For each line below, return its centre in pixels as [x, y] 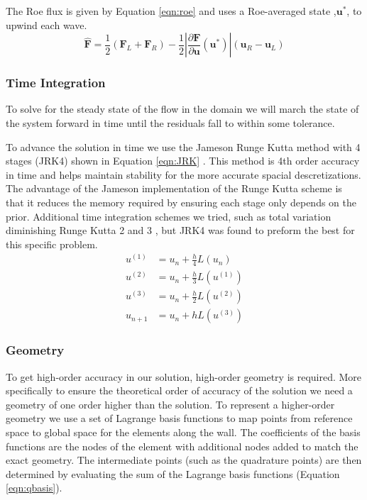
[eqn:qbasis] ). [34, 488]
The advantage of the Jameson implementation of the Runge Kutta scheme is [174, 188]
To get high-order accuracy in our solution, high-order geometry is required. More [184, 376]
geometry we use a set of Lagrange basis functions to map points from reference [179, 418]
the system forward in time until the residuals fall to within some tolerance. [170, 123]
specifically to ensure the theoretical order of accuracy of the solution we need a [179, 390]
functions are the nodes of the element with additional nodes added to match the [182, 446]
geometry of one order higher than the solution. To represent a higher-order [170, 404]
